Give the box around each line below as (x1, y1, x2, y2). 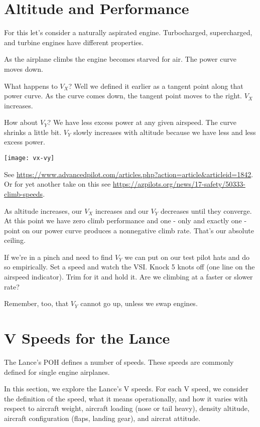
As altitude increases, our (4, 205, 82, 216)
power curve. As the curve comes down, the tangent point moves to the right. (4, 90, 242, 101)
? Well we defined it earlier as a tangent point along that (68, 80, 243, 91)
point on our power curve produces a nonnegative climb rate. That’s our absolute (4, 225, 254, 235)
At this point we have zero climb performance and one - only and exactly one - (4, 215, 247, 226)
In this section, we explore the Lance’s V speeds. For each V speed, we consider (4, 383, 248, 394)
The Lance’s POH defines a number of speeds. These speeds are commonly (4, 356, 234, 367)
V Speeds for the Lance (4, 328, 170, 348)
